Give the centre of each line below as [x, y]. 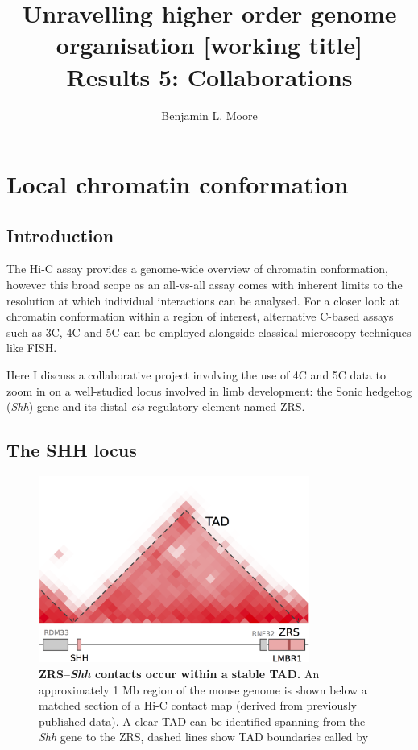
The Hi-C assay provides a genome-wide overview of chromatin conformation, [198, 269]
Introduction [60, 235]
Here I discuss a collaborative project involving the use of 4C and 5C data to [196, 375]
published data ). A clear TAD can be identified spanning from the [202, 721]
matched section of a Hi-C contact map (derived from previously [198, 705]
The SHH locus [72, 450]
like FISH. [32, 348]
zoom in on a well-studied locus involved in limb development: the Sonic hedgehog [209, 390]
